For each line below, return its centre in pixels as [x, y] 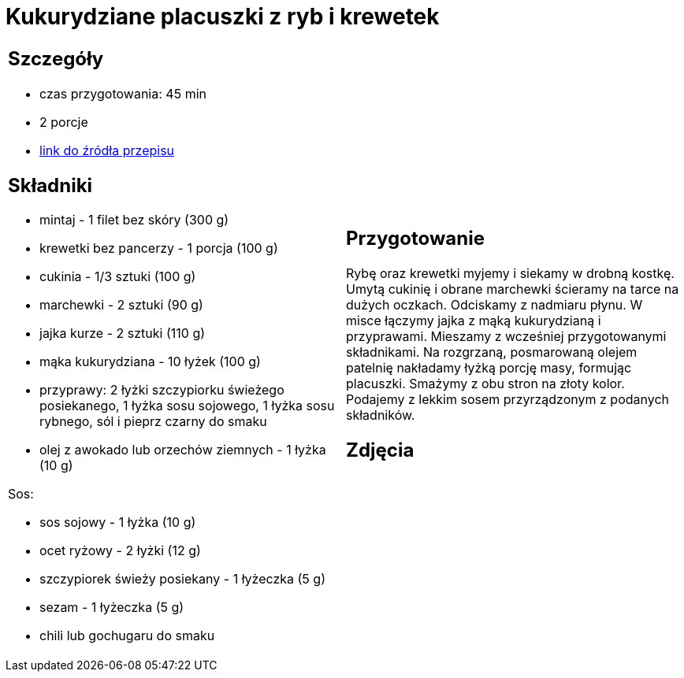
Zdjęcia [380, 450]
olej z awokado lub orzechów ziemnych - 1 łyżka [183, 450]
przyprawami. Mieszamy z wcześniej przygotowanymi [506, 336]
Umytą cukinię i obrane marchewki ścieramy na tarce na [513, 289]
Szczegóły [56, 58]
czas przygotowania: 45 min [123, 93]
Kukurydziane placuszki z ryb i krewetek [223, 17]
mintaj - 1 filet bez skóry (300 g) [134, 220]
